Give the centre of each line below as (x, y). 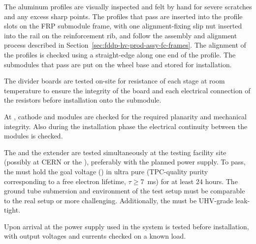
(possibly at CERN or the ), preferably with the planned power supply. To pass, (125, 162)
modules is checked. (33, 136)
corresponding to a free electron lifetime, (65, 181)
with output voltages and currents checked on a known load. (95, 236)
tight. (12, 210)
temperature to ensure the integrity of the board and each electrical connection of (127, 90)
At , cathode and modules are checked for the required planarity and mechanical (125, 116)
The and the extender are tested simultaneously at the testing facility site (115, 152)
